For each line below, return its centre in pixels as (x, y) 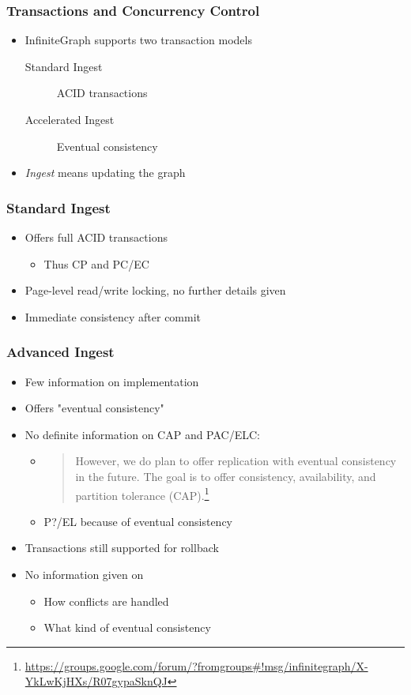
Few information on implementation (112, 381)
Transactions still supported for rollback (122, 548)
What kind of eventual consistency (127, 627)
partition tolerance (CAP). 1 (142, 494)
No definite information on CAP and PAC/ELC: (142, 434)
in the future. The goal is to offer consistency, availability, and (226, 476)
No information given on (84, 574)
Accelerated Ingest (70, 119)
